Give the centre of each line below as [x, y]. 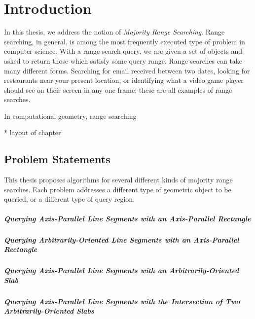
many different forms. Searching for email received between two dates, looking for [127, 70]
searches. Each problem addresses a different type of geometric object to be [118, 189]
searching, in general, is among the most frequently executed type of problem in [125, 41]
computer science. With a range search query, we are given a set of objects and [123, 51]
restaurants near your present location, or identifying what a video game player [124, 80]
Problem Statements [57, 159]
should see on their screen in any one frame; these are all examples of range [118, 89]
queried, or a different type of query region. [70, 199]
